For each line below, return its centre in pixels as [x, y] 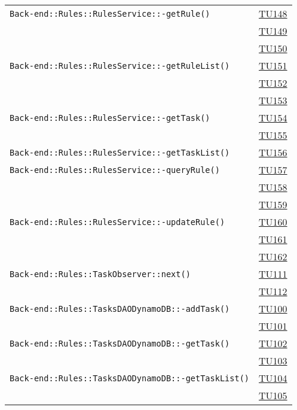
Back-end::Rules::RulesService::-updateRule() [117, 222]
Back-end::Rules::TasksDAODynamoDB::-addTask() [120, 309]
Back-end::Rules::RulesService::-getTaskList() [120, 152]
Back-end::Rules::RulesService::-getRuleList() [120, 66]
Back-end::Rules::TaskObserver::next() [100, 274]
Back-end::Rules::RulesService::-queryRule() [115, 170]
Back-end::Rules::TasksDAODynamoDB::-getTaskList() [130, 378]
